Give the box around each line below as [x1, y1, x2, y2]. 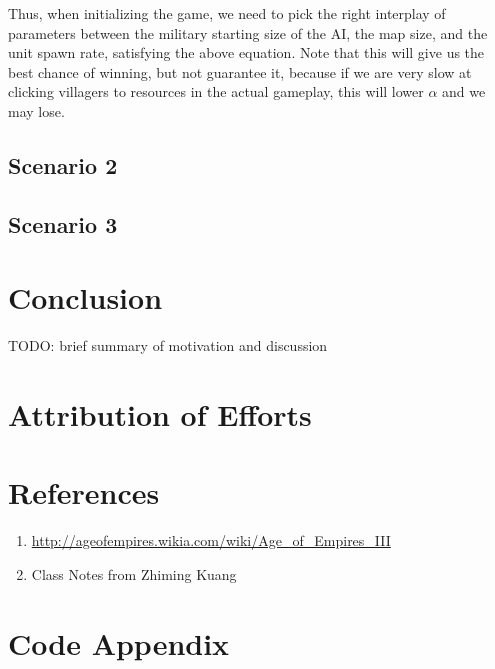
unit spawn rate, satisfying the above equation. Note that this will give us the [8, 42, 485, 63]
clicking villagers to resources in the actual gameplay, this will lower [8, 81, 424, 102]
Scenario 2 [8, 149, 118, 180]
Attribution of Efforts [8, 394, 312, 435]
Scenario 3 [8, 208, 118, 239]
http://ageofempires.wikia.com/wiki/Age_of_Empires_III [31, 530, 391, 551]
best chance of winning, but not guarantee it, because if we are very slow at [8, 61, 472, 82]
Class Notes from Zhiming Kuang [31, 563, 237, 584]
